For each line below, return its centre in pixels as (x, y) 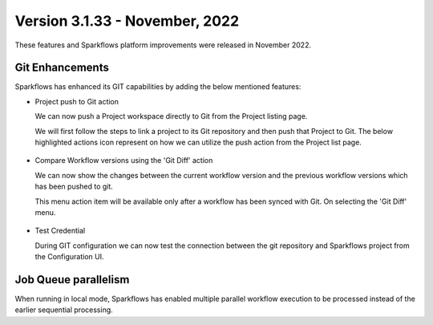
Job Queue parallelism (72, 280)
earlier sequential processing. (64, 310)
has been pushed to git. (74, 187)
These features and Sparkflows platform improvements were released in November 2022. (163, 45)
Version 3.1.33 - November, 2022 (127, 21)
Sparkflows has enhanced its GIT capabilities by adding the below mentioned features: (158, 87)
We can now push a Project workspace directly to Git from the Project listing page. (171, 116)
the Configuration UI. (69, 257)
